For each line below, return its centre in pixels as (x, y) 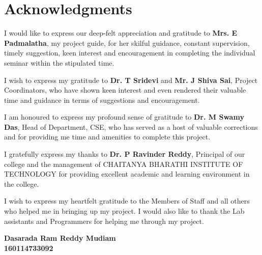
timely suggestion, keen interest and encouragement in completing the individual (130, 53)
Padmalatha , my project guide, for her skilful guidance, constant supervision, (127, 42)
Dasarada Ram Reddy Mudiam (60, 238)
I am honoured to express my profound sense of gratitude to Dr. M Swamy (124, 117)
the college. (22, 183)
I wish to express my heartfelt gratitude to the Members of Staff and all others (127, 201)
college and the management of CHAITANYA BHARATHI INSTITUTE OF (124, 164)
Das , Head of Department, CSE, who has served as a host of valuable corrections (131, 126)
